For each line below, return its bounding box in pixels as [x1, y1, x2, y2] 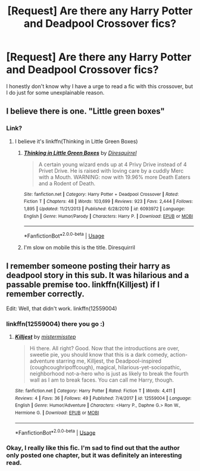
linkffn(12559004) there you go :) [6, 320, 105, 328]
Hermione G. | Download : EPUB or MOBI [14, 410, 99, 416]
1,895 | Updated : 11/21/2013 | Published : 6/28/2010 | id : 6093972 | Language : [23, 205, 186, 212]
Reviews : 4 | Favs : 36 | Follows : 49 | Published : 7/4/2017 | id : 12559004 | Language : [14, 395, 192, 401]
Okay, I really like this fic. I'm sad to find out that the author [6, 444, 180, 452]
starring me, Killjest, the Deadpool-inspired [56, 357, 162, 364]
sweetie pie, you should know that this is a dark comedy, [29, 351, 169, 358]
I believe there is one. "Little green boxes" [6, 106, 165, 117]
